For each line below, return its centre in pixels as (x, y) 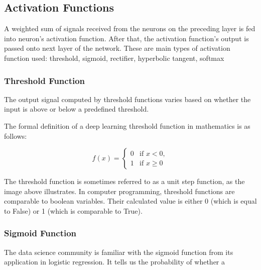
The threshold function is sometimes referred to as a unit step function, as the (124, 181)
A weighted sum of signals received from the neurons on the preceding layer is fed (130, 28)
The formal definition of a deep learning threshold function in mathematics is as (127, 125)
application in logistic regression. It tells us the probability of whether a (115, 262)
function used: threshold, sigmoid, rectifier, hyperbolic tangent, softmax (114, 58)
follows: (16, 136)
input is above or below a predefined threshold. (77, 109)
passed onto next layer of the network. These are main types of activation (117, 48)
